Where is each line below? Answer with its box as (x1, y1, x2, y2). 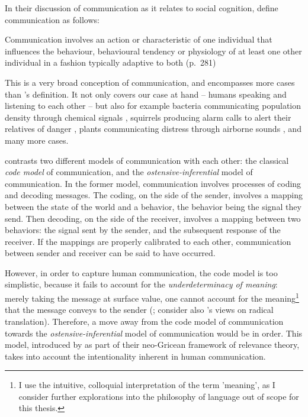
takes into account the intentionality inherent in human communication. (5, 350, 266, 362)
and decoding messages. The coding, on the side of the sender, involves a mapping (5, 189, 303, 201)
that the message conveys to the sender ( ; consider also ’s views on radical (5, 303, 274, 316)
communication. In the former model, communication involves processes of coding (5, 177, 301, 189)
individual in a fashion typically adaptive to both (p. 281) (5, 56, 216, 69)
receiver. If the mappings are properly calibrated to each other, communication (5, 235, 291, 247)
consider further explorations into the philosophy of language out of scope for (18, 390, 299, 402)
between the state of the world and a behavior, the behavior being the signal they (5, 200, 301, 212)
